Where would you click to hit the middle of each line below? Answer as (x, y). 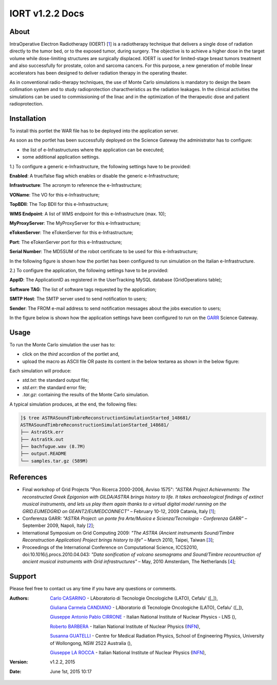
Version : (19, 662)
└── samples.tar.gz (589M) (54, 461)
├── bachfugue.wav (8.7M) (53, 447)
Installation (28, 119)
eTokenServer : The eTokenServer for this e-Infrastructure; (71, 233)
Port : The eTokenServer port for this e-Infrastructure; (66, 242)
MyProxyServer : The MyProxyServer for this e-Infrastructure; (75, 223)
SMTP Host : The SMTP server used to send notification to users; (78, 299)
